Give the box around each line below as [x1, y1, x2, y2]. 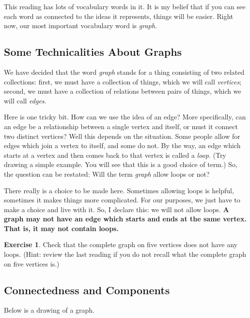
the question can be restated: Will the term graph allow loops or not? [4, 168, 210, 179]
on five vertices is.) [4, 258, 60, 268]
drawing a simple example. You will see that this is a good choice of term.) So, [4, 159, 237, 169]
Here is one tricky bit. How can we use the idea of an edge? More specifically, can [4, 112, 246, 122]
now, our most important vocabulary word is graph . [4, 20, 157, 31]
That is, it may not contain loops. [4, 223, 119, 233]
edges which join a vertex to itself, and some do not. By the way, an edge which [4, 140, 241, 151]
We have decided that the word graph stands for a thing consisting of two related [4, 67, 245, 77]
